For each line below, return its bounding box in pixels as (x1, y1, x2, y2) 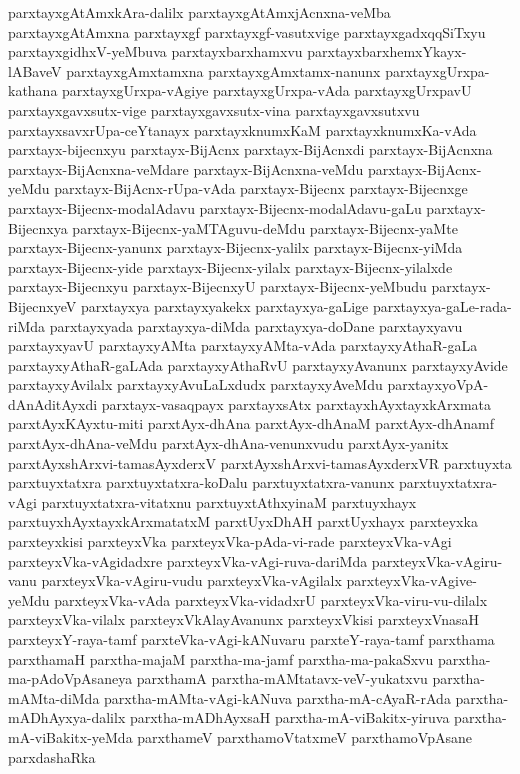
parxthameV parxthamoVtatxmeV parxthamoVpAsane (137, 726, 472, 747)
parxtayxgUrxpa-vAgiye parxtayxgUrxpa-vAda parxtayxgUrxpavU (62, 80, 472, 101)
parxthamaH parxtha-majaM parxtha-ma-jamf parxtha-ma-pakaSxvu (8, 648, 434, 669)
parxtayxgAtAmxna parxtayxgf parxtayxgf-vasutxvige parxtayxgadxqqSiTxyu (8, 21, 486, 42)
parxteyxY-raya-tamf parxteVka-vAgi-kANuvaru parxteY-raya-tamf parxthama (8, 629, 495, 649)
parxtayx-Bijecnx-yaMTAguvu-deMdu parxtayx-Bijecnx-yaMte (72, 217, 458, 238)
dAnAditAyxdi (8, 393, 98, 414)
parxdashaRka (8, 746, 96, 767)
